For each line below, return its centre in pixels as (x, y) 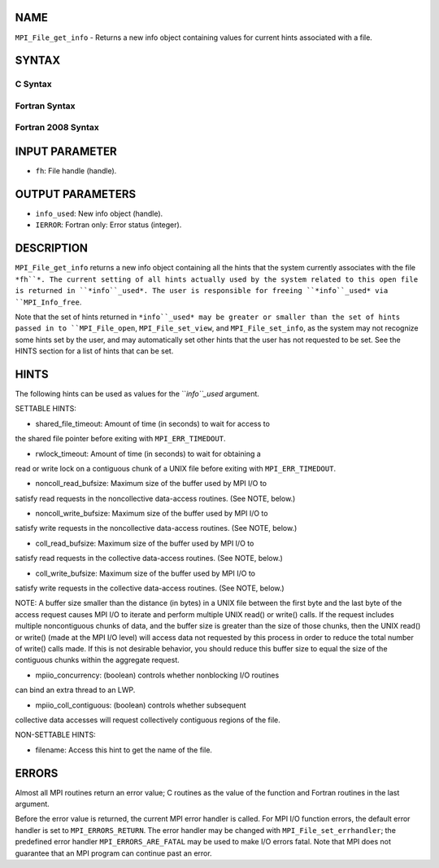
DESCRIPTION (52, 248)
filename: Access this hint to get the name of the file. (124, 750)
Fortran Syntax (45, 106)
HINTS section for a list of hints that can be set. (94, 351)
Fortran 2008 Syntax (57, 128)
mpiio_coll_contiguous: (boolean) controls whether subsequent (141, 705)
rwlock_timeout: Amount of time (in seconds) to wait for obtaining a (148, 454)
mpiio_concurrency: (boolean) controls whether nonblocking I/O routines (157, 675)
